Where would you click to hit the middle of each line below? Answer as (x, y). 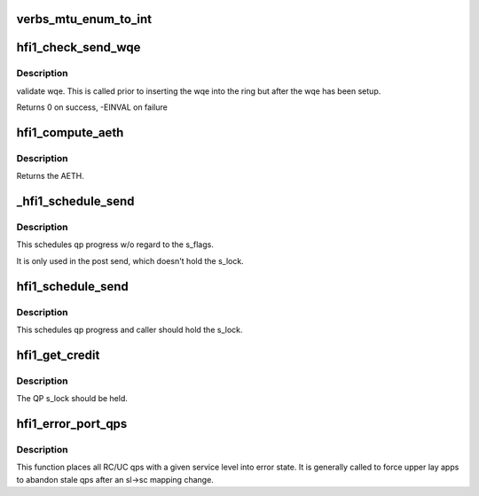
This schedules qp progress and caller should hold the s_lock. (130, 330)
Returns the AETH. (50, 176)
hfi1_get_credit (58, 355)
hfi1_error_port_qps (72, 424)
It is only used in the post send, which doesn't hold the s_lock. (130, 260)
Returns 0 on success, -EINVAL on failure (92, 107)
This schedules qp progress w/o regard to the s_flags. (115, 244)
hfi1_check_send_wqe (79, 47)
